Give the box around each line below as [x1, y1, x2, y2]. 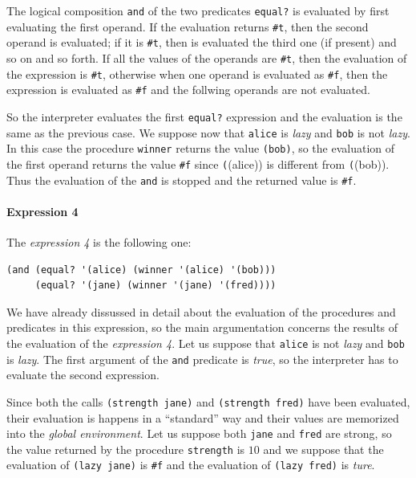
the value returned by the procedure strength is [6, 440, 245, 457]
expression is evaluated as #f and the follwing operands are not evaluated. [6, 81, 370, 98]
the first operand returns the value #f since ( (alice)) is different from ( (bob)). [6, 155, 390, 172]
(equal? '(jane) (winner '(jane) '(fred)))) [34, 280, 277, 292]
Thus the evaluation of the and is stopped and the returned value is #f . [6, 171, 357, 188]
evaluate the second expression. [6, 366, 160, 383]
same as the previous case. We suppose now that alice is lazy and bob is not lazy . [6, 124, 410, 141]
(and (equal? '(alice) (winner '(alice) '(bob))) [6, 264, 277, 276]
